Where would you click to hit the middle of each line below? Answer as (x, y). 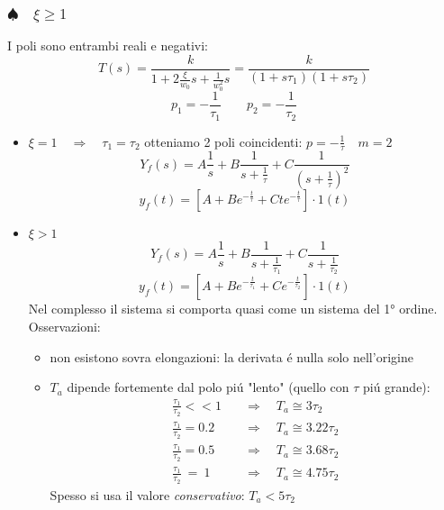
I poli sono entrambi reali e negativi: (108, 46)
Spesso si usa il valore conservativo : (147, 494)
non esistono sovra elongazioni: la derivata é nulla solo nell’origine (231, 356)
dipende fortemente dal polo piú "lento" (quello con (208, 387)
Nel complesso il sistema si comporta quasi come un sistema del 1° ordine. (233, 309)
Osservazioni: (64, 326)
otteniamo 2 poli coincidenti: (223, 141)
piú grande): (396, 387)
